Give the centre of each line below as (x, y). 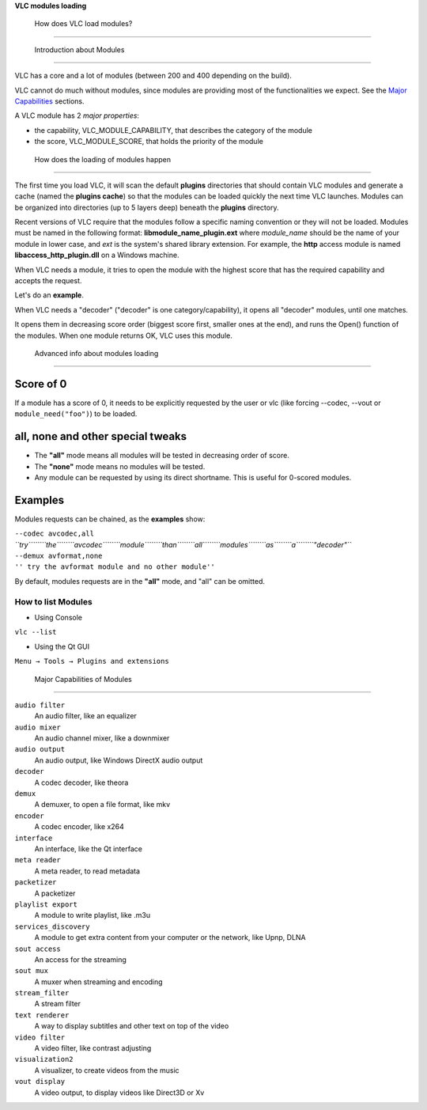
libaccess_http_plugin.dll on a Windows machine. (97, 255)
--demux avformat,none (59, 556)
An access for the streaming (80, 959)
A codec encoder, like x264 (79, 827)
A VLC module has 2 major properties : (77, 116)
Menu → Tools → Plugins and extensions (92, 661)
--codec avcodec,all (55, 534)
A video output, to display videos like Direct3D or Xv (119, 1093)
